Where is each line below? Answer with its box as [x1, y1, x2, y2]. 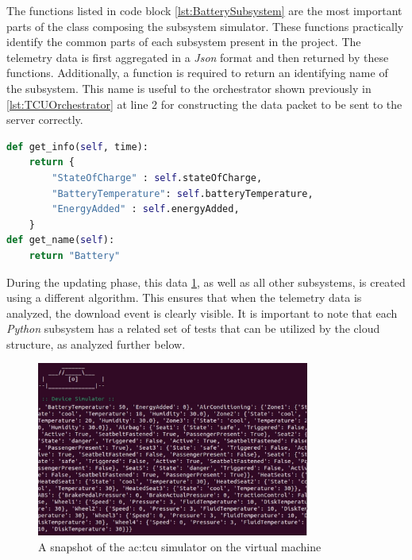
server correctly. [6, 111, 83, 128]
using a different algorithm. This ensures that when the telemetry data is [6, 289, 362, 306]
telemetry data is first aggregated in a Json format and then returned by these [6, 48, 389, 65]
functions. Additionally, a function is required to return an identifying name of [6, 64, 388, 81]
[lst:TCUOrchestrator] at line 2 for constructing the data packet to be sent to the [6, 95, 402, 112]
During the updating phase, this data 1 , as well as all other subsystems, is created [6, 273, 406, 290]
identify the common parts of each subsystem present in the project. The [6, 33, 361, 50]
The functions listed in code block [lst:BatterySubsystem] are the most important [6, 2, 402, 18]
